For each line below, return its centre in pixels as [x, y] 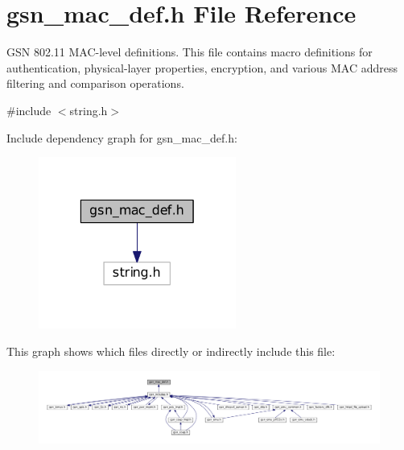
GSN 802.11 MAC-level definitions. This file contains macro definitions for [190, 52]
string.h [89, 110]
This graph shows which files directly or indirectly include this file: [171, 351]
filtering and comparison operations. [95, 83]
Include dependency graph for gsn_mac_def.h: [122, 137]
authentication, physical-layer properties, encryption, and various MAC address [202, 67]
